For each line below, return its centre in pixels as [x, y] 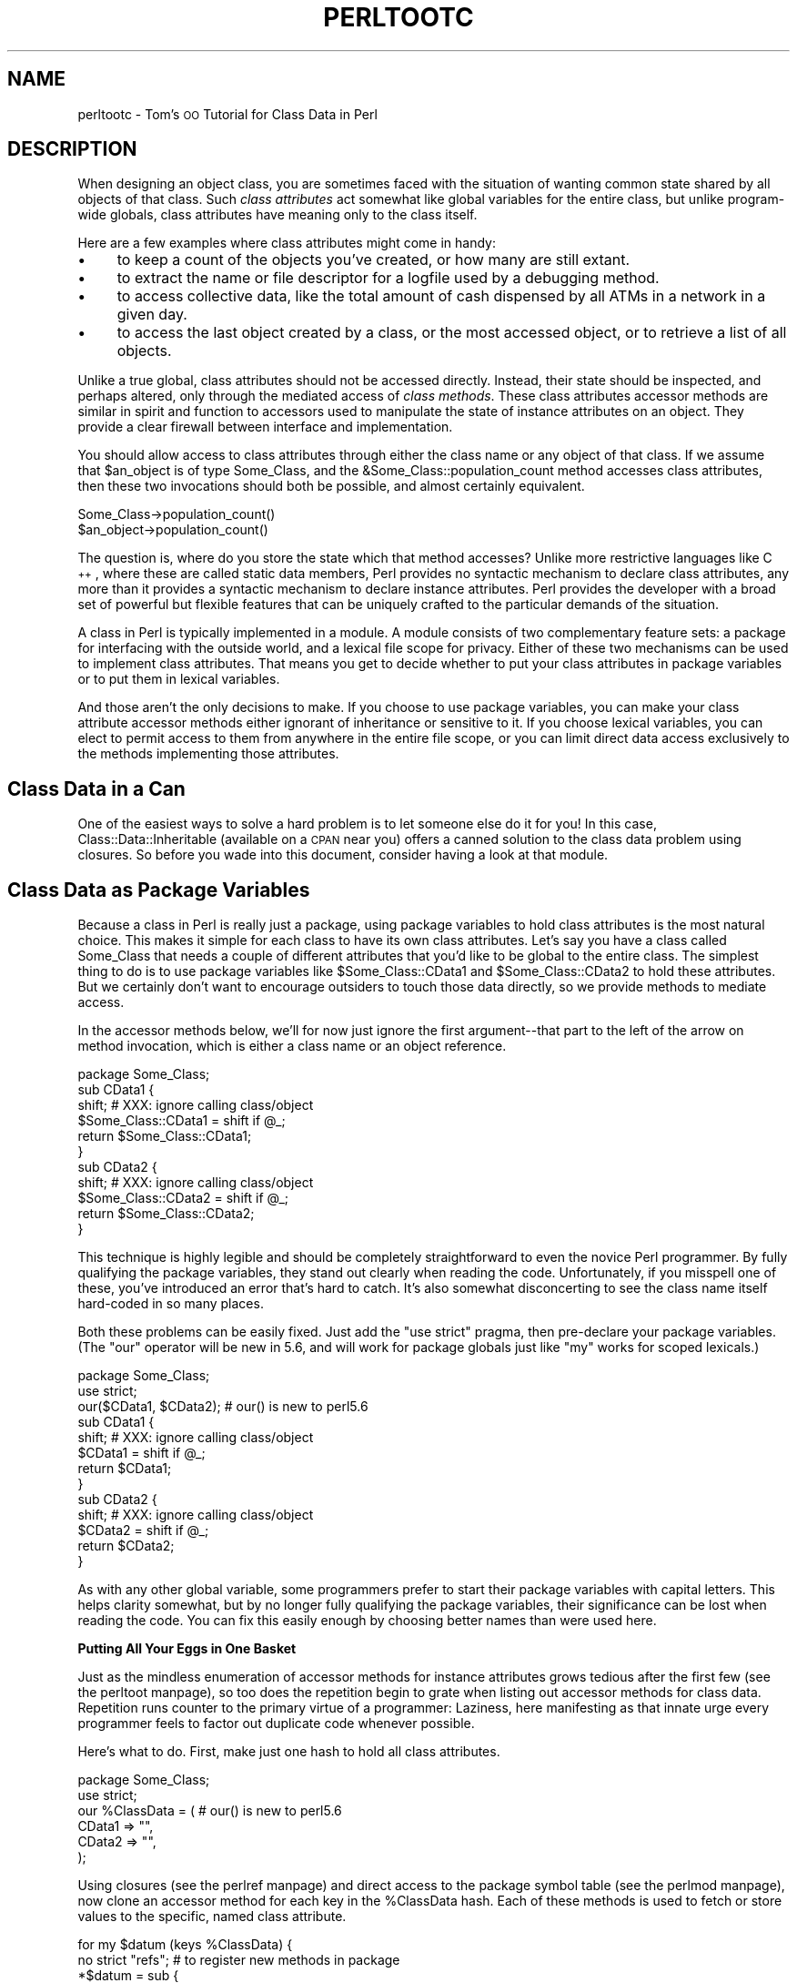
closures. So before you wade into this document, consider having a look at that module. [343, 855]
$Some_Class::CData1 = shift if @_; [182, 1121]
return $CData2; [126, 1546]
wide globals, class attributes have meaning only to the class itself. [277, 215]
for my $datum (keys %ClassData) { [185, 1945]
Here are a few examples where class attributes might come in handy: [287, 243]
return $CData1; [125, 1469]
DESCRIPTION [72, 149]
